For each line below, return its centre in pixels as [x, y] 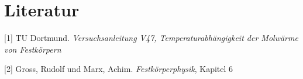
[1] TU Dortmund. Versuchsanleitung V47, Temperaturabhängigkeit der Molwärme [151, 38]
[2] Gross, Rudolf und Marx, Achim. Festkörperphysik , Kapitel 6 [119, 69]
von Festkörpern [33, 49]
